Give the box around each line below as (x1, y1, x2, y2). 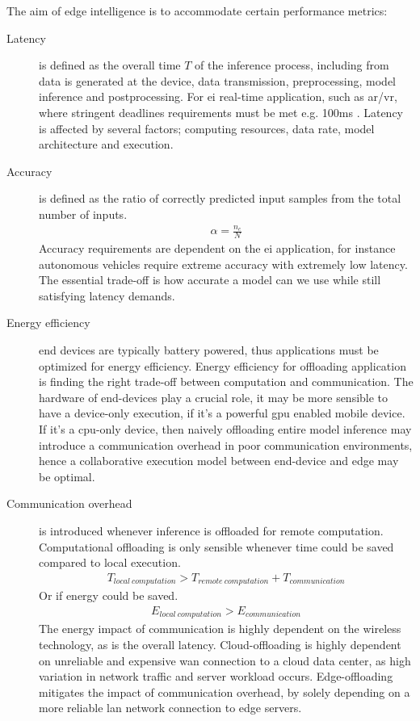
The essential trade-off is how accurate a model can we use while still (39, 271, 381, 288)
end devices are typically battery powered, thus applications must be (39, 342, 379, 358)
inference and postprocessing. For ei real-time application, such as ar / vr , (39, 88, 397, 105)
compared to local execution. (39, 554, 181, 571)
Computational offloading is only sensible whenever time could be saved (39, 538, 394, 555)
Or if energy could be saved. (39, 587, 178, 604)
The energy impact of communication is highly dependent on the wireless (39, 620, 401, 637)
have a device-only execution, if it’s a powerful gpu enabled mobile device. (39, 405, 405, 421)
